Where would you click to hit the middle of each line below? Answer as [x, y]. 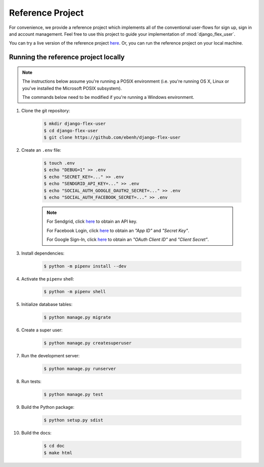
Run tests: [31, 381]
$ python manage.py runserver [80, 369]
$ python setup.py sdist [74, 420]
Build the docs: [36, 433]
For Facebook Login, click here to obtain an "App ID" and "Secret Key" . [118, 231]
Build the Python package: [48, 407]
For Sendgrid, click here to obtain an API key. [92, 222]
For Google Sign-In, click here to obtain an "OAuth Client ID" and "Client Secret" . [128, 239]
